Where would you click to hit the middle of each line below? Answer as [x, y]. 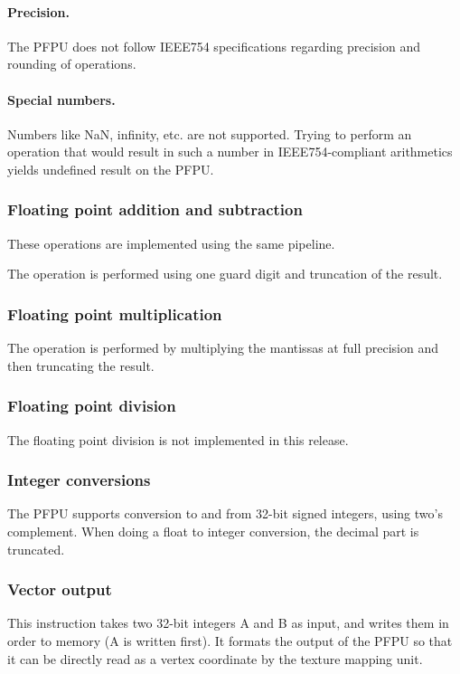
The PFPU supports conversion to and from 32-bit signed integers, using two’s [225, 513]
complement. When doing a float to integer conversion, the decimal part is [213, 531]
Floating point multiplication [115, 313]
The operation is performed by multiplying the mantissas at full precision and [223, 348]
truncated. [36, 549]
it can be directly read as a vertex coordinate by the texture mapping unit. [215, 658]
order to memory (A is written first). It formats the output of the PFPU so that [230, 641]
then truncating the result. [81, 365]
